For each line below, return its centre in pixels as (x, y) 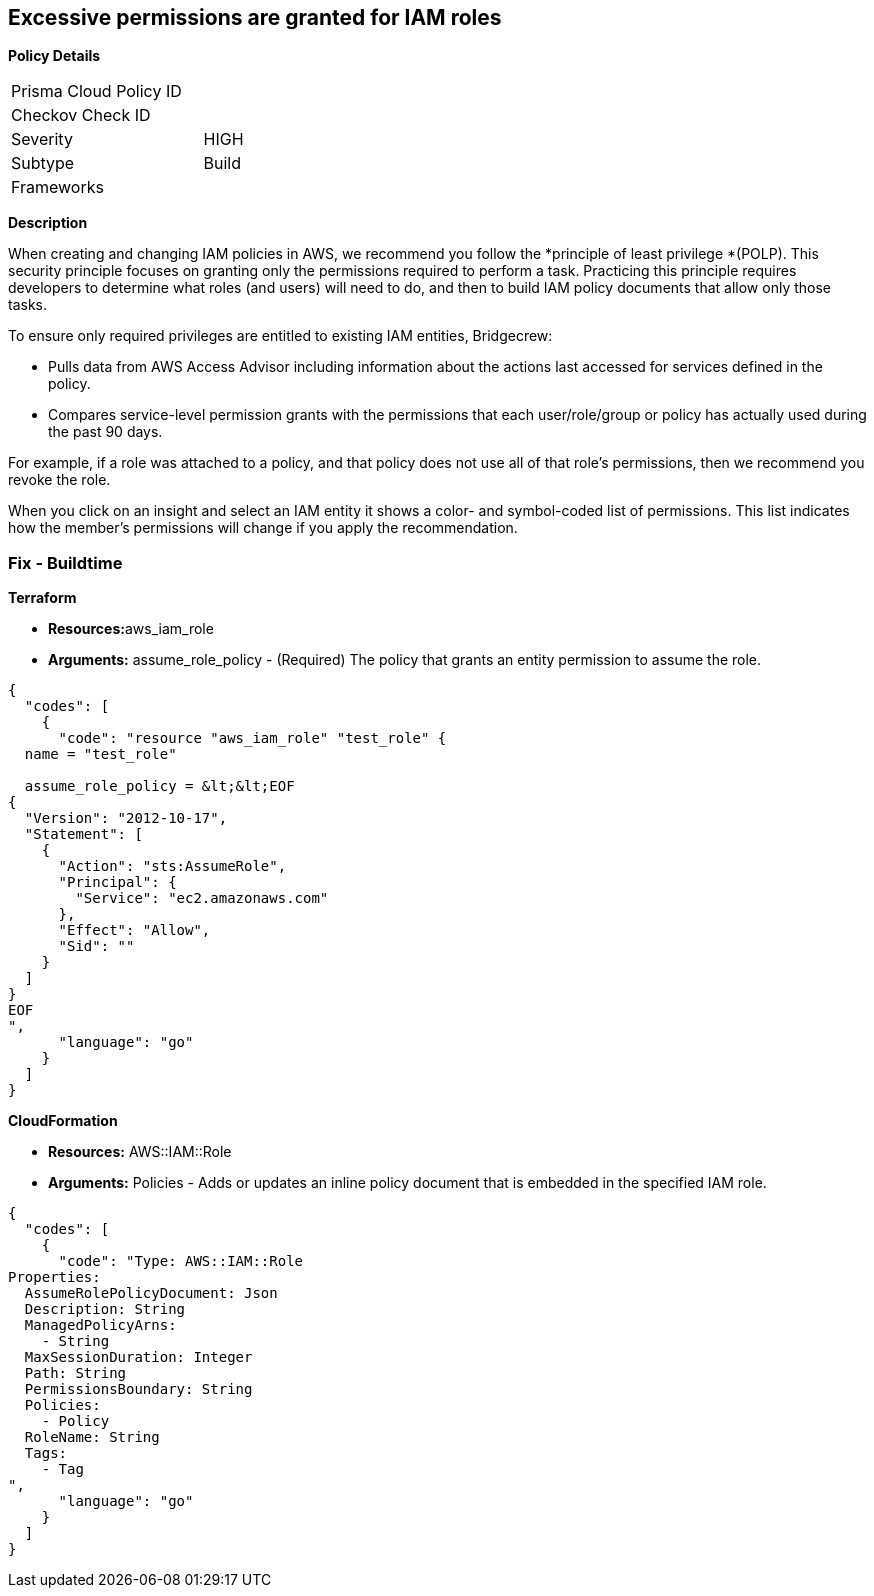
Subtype (43, 163)
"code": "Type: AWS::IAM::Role (181, 1261)
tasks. (28, 305)
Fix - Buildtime (65, 562)
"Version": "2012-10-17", (126, 818)
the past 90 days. (105, 432)
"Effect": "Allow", (134, 930)
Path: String (75, 1373)
